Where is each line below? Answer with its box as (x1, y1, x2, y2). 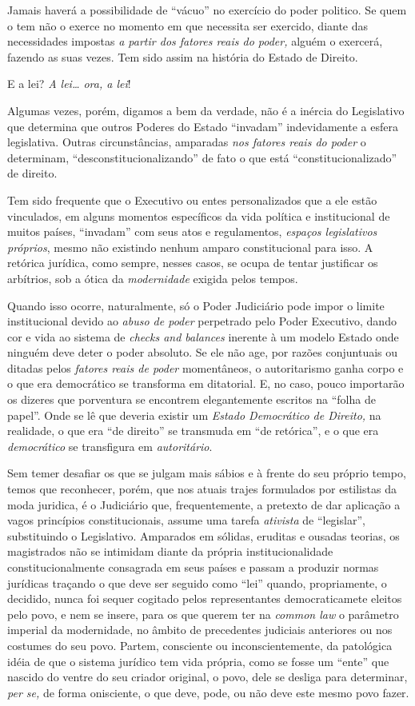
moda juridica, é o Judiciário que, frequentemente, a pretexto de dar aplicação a (7, 496, 401, 513)
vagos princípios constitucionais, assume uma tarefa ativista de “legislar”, (7, 512, 365, 529)
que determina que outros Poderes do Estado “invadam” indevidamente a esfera (7, 118, 398, 134)
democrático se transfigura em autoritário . (7, 437, 213, 454)
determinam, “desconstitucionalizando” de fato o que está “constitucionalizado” (7, 149, 397, 166)
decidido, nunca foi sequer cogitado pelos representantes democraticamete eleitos (7, 590, 402, 607)
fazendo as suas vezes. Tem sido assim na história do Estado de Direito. (7, 48, 358, 65)
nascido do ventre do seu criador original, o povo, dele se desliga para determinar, (7, 668, 408, 685)
